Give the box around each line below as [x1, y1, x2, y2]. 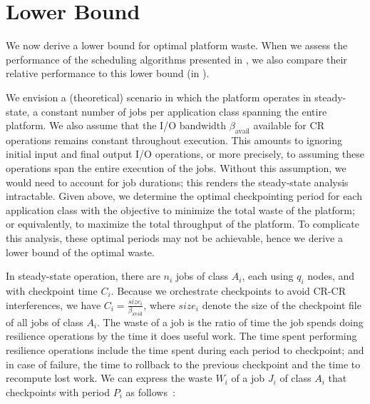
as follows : [125, 384, 175, 399]
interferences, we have [6, 297, 101, 312]
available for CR [253, 118, 324, 133]
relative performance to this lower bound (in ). [6, 66, 210, 81]
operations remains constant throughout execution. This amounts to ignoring [6, 132, 342, 147]
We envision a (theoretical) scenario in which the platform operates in [6, 89, 312, 104]
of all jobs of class [6, 314, 83, 329]
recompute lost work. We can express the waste [6, 370, 212, 385]
